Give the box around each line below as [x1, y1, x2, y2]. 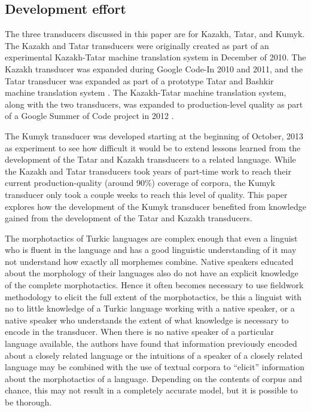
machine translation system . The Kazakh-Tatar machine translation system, [5, 86, 286, 99]
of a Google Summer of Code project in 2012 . [5, 109, 174, 122]
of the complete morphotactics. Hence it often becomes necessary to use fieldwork [5, 279, 304, 291]
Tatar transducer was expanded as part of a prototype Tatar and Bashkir [5, 74, 274, 87]
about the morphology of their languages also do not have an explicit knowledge [5, 267, 298, 279]
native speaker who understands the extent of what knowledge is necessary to [5, 313, 289, 326]
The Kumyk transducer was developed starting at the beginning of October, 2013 [5, 129, 303, 142]
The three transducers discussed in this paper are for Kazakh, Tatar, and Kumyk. [5, 28, 305, 40]
